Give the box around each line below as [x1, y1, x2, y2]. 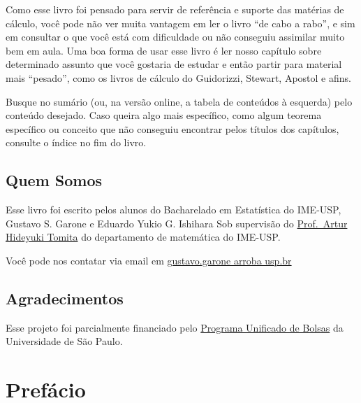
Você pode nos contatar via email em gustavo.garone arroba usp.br [6, 253, 292, 267]
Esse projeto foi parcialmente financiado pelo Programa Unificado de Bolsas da [6, 320, 344, 334]
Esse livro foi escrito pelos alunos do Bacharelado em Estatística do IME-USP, [6, 202, 341, 217]
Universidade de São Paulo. [6, 334, 123, 348]
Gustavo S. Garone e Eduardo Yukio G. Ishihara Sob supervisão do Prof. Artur [6, 215, 348, 230]
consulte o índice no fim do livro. [6, 135, 147, 150]
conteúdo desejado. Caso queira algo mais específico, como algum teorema [6, 108, 322, 122]
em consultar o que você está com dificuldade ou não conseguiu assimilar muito [6, 29, 345, 44]
